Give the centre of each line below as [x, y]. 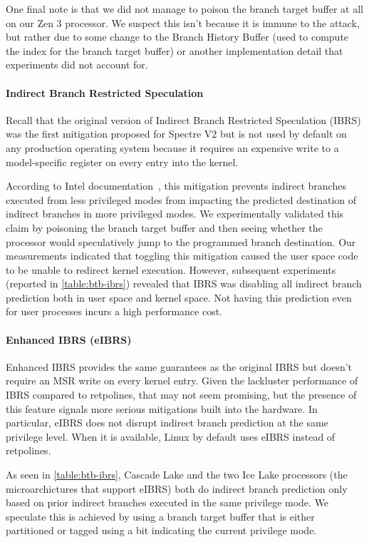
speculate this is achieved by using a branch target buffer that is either [160, 516]
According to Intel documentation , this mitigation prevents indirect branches [176, 186]
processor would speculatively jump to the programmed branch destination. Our [181, 241]
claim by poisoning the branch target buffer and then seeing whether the [164, 227]
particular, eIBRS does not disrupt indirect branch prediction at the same [167, 423]
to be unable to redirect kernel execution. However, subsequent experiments [171, 269]
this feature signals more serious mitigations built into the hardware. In [162, 408]
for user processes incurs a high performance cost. [114, 311]
